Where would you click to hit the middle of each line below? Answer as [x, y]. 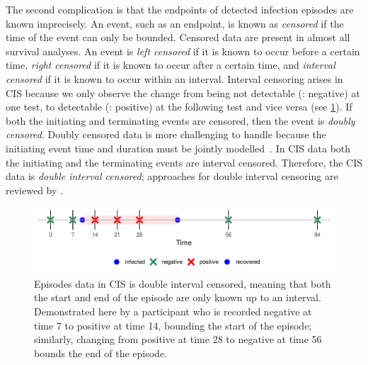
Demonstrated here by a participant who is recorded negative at [173, 311]
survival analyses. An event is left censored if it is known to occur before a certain [183, 51]
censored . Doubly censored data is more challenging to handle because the [166, 134]
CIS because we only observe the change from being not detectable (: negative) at [183, 92]
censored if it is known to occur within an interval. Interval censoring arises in [174, 78]
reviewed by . [34, 190]
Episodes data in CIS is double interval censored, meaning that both [183, 283]
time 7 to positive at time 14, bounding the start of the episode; [173, 325]
